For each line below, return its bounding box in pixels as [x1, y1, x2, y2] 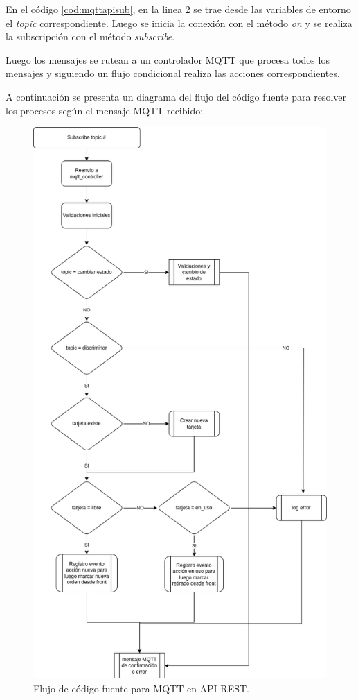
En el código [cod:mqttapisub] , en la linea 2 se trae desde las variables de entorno [6, 2, 351, 16]
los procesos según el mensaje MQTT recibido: [6, 103, 204, 117]
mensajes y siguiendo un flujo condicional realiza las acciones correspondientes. [6, 66, 340, 80]
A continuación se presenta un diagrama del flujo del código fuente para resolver [6, 89, 346, 103]
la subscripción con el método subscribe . [6, 29, 175, 44]
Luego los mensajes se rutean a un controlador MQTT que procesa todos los [6, 52, 330, 67]
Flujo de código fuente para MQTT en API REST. [33, 681, 249, 695]
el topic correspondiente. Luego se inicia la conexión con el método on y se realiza [6, 15, 352, 30]
